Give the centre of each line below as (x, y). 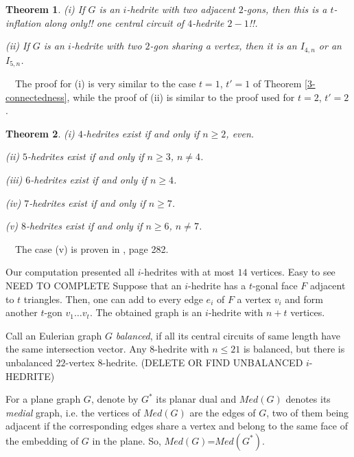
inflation (23, 22)
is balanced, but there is (294, 349)
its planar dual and (196, 399)
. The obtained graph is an (146, 312)
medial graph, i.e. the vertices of (73, 412)
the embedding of (42, 440)
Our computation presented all (70, 272)
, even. (240, 133)
